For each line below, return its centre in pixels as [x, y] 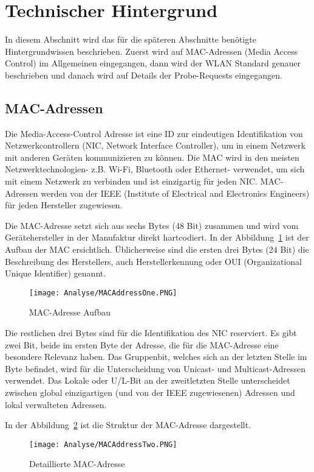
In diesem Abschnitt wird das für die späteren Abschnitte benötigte [131, 39]
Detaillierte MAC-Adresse [77, 464]
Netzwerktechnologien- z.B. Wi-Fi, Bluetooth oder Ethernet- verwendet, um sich [155, 169]
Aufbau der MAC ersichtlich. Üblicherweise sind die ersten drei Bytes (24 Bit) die [157, 249]
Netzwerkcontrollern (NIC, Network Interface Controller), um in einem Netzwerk [155, 145]
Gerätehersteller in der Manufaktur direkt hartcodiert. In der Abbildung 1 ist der [157, 237]
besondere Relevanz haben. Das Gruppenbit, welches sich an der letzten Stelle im [156, 357]
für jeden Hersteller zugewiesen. [64, 205]
